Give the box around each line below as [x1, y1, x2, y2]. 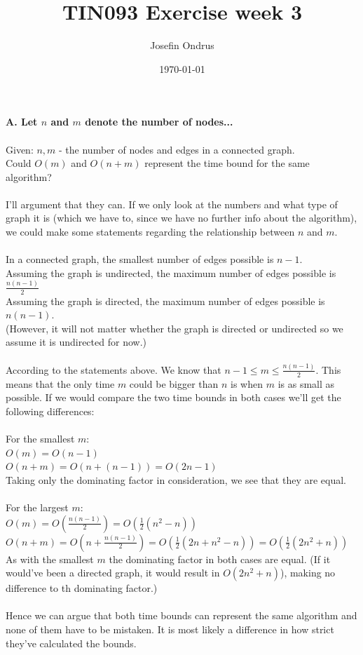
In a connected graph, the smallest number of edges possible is [6, 252, 274, 266]
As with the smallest [6, 551, 94, 566]
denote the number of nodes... [85, 114, 233, 129]
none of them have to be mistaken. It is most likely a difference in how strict [6, 622, 334, 636]
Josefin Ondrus [150, 38, 214, 53]
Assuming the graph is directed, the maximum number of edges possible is [6, 293, 325, 308]
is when [231, 376, 263, 391]
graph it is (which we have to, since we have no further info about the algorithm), [6, 210, 357, 225]
